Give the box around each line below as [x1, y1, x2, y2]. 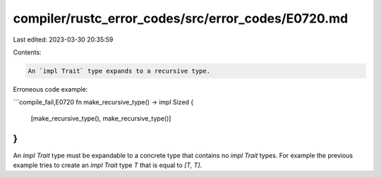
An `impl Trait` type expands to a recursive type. [28, 67, 211, 75]
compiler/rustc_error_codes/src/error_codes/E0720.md [13, 11, 349, 26]
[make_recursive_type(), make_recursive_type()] [30, 114, 171, 123]
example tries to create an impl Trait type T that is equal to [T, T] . [13, 161, 202, 169]
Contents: [13, 48, 42, 56]
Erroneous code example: [13, 85, 88, 93]
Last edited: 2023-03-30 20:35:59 [13, 35, 114, 44]
